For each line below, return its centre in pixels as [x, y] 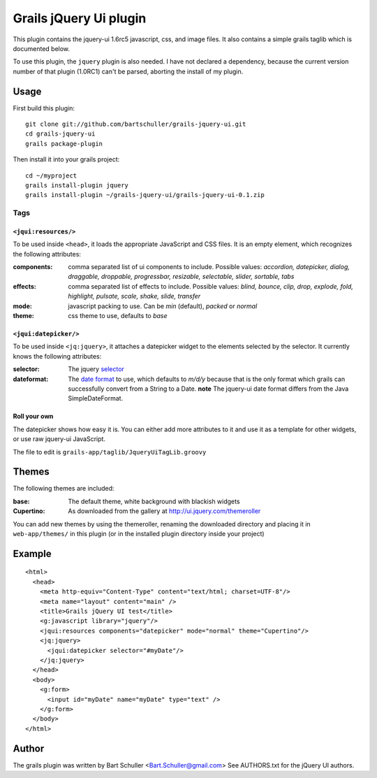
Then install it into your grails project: [66, 159]
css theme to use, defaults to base [118, 316]
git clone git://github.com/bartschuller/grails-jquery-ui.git [136, 124]
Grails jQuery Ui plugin [80, 18]
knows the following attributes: [57, 356]
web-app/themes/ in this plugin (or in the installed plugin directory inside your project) [139, 534]
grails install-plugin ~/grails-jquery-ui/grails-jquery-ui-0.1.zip [145, 195]
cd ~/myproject [51, 175]
